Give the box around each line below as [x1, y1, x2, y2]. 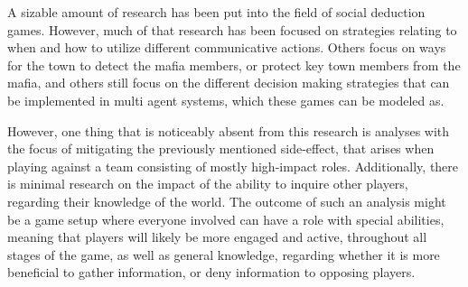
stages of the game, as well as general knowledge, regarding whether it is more [7, 245, 440, 264]
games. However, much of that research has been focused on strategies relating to [7, 20, 457, 39]
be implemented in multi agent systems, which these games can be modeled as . [7, 90, 445, 109]
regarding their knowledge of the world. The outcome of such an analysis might [7, 191, 446, 210]
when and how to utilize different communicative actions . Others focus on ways [7, 38, 446, 57]
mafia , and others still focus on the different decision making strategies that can [7, 73, 450, 92]
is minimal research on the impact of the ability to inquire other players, [7, 174, 408, 193]
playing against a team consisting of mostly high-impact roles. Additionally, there [7, 156, 459, 175]
